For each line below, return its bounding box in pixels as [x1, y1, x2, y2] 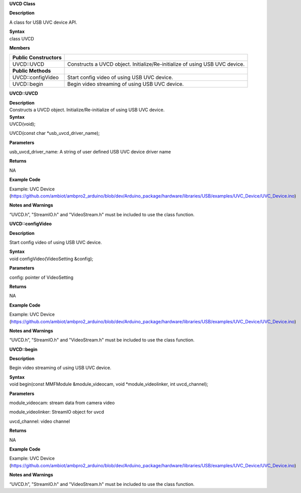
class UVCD [9, 35, 34, 41]
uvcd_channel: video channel [9, 418, 70, 424]
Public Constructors [12, 54, 62, 61]
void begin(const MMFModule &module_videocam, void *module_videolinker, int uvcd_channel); [9, 381, 209, 387]
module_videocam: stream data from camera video [9, 400, 115, 406]
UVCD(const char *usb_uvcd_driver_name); [9, 130, 100, 136]
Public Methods [12, 67, 51, 74]
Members [9, 44, 30, 51]
